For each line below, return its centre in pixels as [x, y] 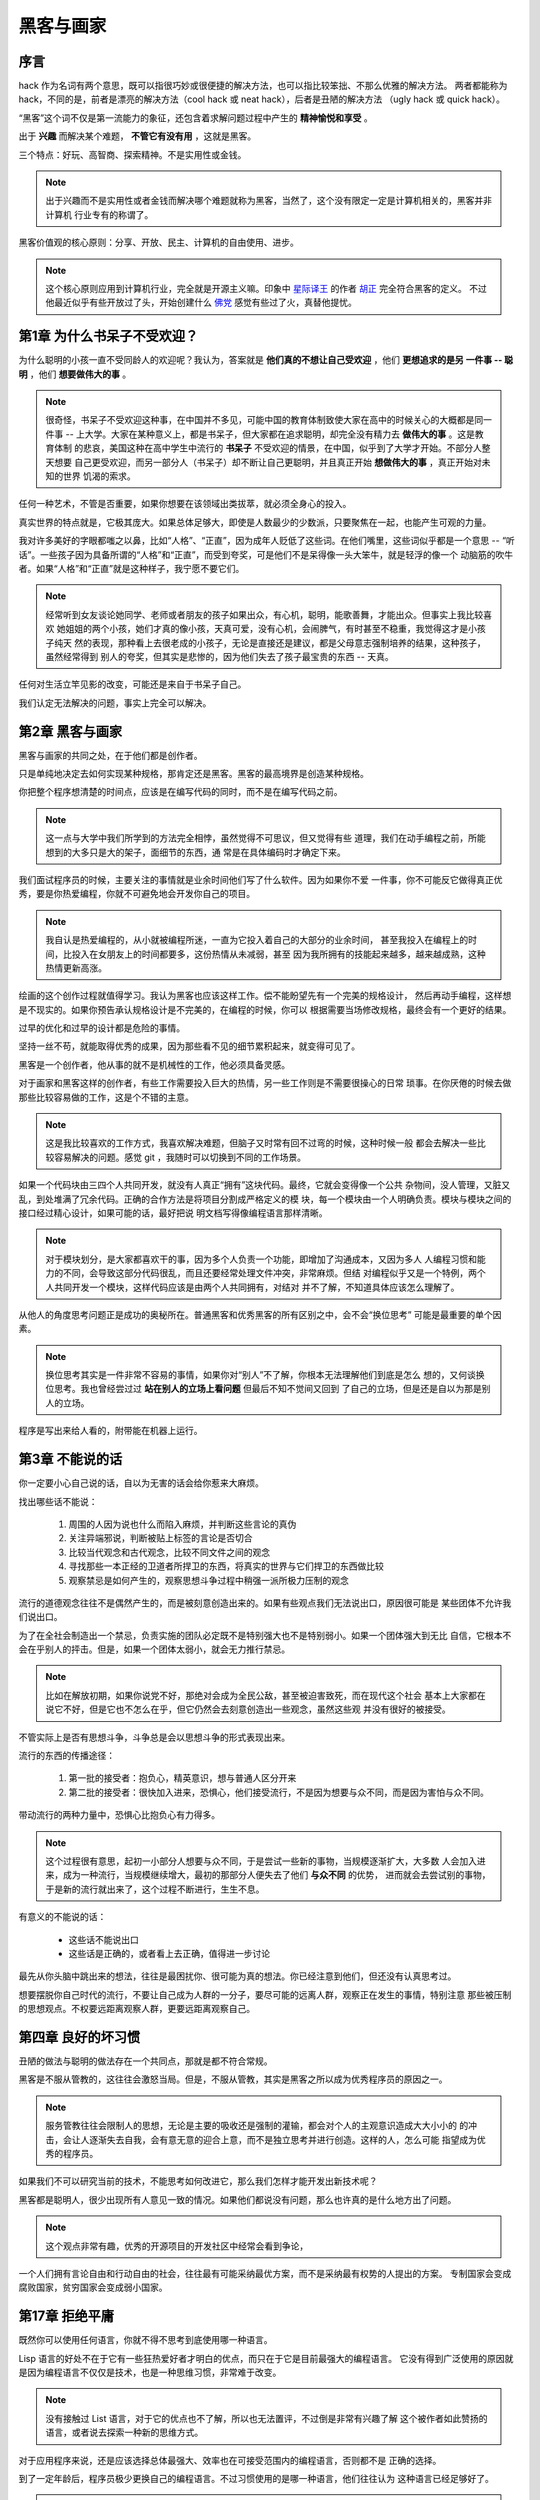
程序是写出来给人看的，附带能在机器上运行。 [110, 1431]
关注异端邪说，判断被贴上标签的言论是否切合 [160, 1538]
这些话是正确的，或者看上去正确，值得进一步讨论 [169, 1953]
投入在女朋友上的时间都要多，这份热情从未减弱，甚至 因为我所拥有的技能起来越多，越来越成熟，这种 [278, 954]
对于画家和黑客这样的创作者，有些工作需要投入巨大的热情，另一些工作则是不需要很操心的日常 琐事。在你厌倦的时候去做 [265, 1083]
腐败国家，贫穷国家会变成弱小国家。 [93, 2287]
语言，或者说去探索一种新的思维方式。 [124, 2432]
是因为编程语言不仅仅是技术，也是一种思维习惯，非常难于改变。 [150, 2372]
